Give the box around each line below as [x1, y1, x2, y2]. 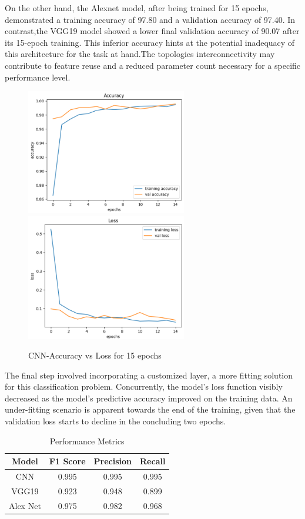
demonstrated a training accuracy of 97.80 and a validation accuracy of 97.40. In [5, 13, 296, 25]
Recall [140, 455, 166, 467]
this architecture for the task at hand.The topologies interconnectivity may [5, 48, 275, 60]
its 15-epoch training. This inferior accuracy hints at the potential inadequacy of [5, 36, 295, 48]
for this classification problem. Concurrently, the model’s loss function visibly [5, 380, 283, 393]
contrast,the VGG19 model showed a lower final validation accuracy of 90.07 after [5, 25, 300, 37]
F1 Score [49, 455, 86, 467]
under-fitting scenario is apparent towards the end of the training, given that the [5, 403, 296, 416]
